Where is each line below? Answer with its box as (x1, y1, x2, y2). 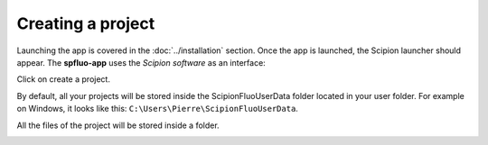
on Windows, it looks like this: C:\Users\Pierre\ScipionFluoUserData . (16, 104, 298, 114)
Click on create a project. (16, 74, 110, 85)
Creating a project (16, 14, 155, 33)
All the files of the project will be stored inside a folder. (16, 120, 221, 131)
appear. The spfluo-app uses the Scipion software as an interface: (16, 57, 266, 68)
